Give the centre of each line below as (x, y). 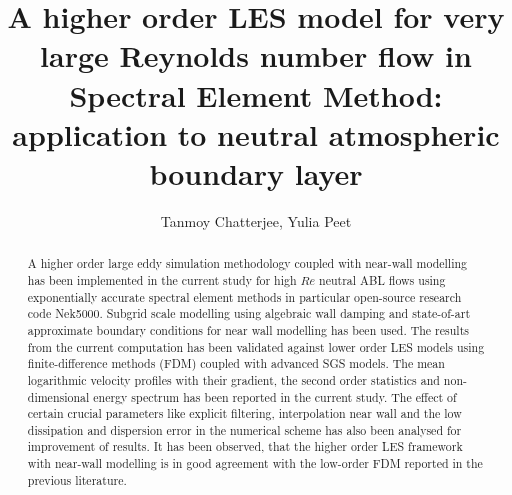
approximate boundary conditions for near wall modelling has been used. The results (248, 329)
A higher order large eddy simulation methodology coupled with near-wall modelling (247, 263)
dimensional (58, 396)
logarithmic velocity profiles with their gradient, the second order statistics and (233, 379)
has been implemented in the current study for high (162, 279)
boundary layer (256, 172)
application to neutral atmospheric (256, 133)
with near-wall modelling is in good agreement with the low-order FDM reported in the (255, 463)
